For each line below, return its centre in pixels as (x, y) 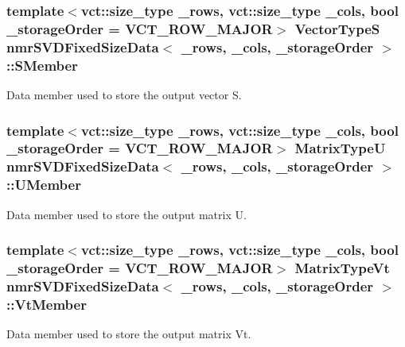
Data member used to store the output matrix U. (127, 214)
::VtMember (47, 304)
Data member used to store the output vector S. (124, 94)
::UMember (44, 185)
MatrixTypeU (340, 148)
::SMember (42, 65)
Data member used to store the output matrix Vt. (129, 334)
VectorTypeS (337, 28)
